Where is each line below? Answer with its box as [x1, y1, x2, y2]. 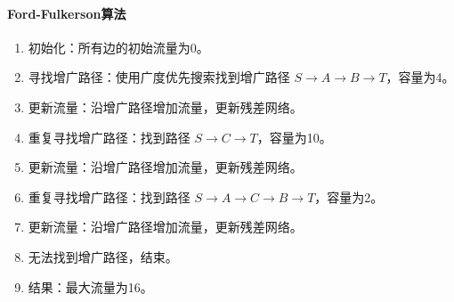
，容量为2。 [314, 187, 384, 206]
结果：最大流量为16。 [28, 277, 153, 296]
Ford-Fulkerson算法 [7, 4, 126, 22]
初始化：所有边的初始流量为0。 [28, 37, 209, 56]
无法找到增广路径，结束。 [28, 247, 178, 265]
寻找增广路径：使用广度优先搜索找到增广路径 [28, 68, 290, 86]
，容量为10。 [256, 127, 332, 146]
